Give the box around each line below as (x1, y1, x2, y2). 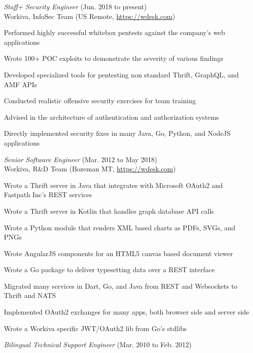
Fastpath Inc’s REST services (4, 189, 92, 200)
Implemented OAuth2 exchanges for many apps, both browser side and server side (4, 307, 250, 317)
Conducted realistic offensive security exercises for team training (4, 95, 196, 106)
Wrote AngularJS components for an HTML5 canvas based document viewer (4, 248, 233, 258)
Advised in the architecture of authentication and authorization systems (4, 111, 219, 122)
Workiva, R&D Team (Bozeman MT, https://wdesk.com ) (4, 164, 176, 174)
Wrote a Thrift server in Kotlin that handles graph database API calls (4, 205, 214, 216)
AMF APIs (4, 79, 37, 89)
